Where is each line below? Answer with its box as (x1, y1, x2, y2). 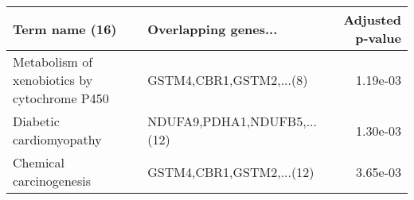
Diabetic (13, 112, 60, 130)
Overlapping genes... (147, 19, 278, 38)
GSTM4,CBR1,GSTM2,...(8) (147, 71, 308, 89)
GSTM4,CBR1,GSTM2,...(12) (147, 162, 314, 181)
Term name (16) (13, 19, 117, 38)
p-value (355, 29, 401, 47)
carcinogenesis (13, 171, 91, 190)
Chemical (13, 153, 64, 171)
